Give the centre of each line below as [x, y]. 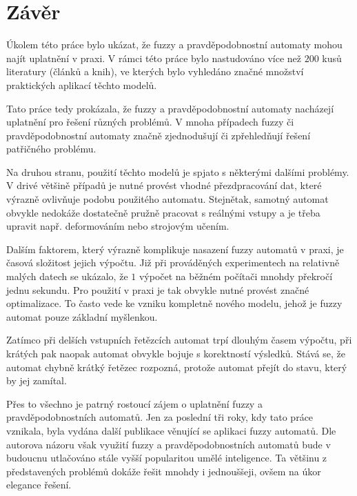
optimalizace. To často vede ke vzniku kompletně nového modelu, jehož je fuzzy [174, 303]
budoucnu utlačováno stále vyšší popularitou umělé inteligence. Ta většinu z [167, 458]
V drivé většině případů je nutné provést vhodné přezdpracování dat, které [164, 185]
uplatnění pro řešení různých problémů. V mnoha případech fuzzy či [150, 122]
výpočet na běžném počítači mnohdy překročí [236, 276]
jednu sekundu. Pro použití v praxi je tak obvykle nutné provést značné [158, 289]
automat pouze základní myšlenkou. [82, 316]
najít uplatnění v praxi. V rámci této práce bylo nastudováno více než [154, 58]
